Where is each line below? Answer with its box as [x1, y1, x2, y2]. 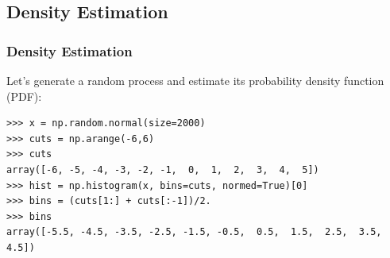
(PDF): [6, 87, 42, 104]
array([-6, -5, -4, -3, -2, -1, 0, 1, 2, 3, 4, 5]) [6, 164, 319, 175]
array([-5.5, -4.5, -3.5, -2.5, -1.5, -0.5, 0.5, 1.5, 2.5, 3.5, [6, 226, 382, 238]
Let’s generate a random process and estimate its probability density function [6, 72, 384, 88]
